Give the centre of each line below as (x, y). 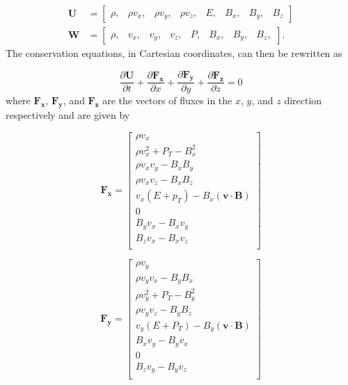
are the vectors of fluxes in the (167, 100)
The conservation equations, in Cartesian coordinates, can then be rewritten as (174, 53)
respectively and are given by (68, 115)
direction (303, 100)
